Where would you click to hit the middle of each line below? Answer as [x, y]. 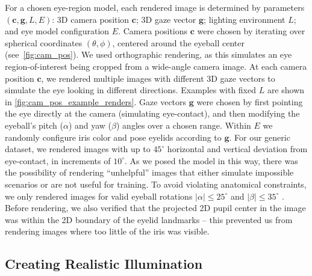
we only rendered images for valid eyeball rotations [99, 196]
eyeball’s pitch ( [34, 125]
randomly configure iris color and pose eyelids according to [113, 137]
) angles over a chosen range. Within [184, 125]
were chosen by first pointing [250, 101]
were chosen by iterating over [251, 31]
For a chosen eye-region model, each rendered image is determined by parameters [155, 7]
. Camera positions [153, 31]
